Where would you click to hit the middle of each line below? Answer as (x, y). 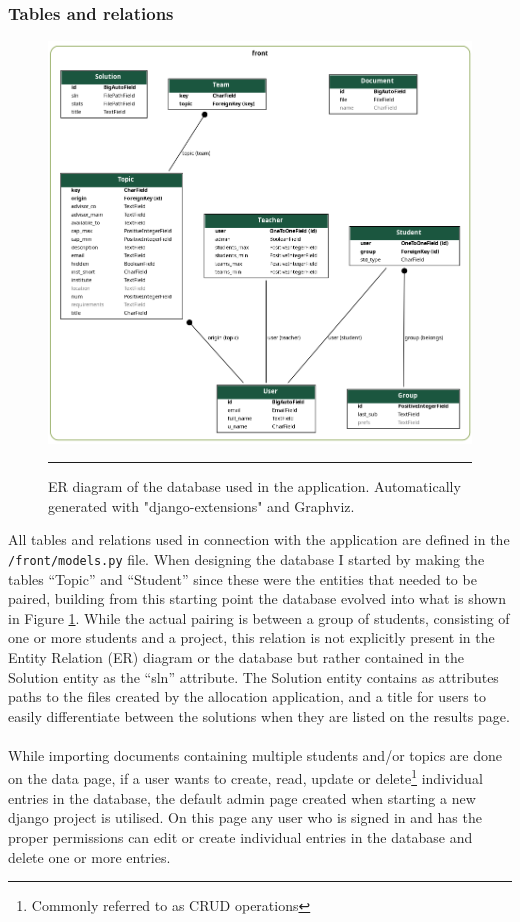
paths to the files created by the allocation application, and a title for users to (247, 696)
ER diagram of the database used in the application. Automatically (254, 486)
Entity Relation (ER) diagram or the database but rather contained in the (236, 656)
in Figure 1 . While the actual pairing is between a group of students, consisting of (259, 617)
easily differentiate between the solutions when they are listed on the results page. (259, 715)
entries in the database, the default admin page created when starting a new (242, 797)
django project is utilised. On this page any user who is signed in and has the (245, 817)
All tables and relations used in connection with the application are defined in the (259, 539)
